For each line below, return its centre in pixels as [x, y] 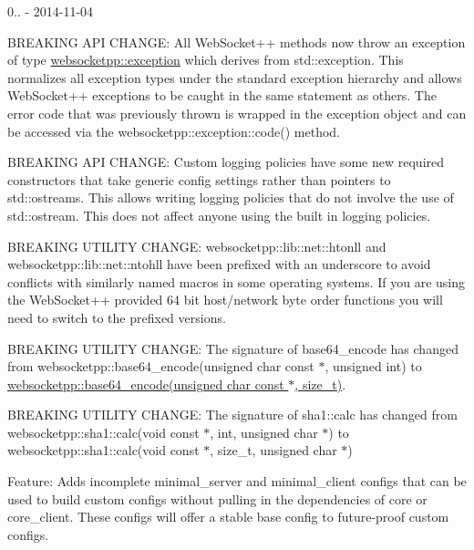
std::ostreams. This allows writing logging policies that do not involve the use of [231, 197]
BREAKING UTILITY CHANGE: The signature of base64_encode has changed [233, 348]
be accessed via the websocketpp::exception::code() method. [174, 131]
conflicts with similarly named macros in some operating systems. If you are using [237, 281]
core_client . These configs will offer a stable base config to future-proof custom [228, 517]
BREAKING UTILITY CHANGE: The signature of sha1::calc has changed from [232, 415]
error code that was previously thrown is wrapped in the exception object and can [237, 113]
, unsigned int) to [373, 366]
